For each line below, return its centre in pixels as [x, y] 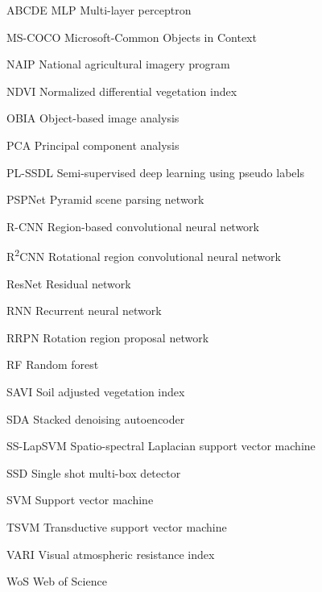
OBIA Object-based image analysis [93, 118]
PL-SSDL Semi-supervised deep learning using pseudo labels [155, 172]
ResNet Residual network [69, 283]
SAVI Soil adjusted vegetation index [96, 391]
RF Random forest [53, 364]
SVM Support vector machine [80, 500]
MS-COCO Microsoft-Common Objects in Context [132, 37]
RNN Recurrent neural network [84, 310]
